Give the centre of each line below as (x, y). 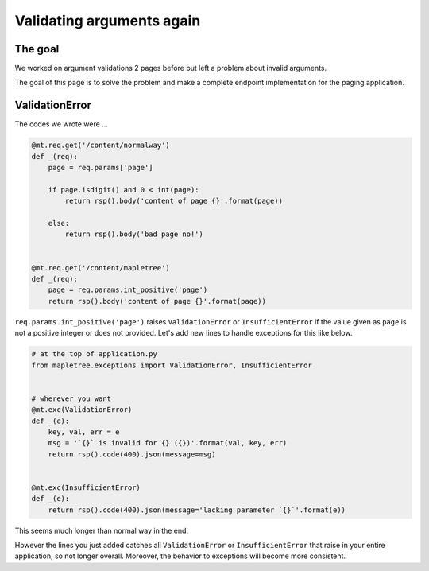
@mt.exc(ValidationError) (82, 410)
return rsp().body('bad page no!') (134, 234)
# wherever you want (71, 398)
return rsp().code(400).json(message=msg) (132, 454)
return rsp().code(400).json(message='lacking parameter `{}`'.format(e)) (197, 510)
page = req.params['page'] (101, 168)
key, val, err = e (84, 432)
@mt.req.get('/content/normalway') (100, 146)
